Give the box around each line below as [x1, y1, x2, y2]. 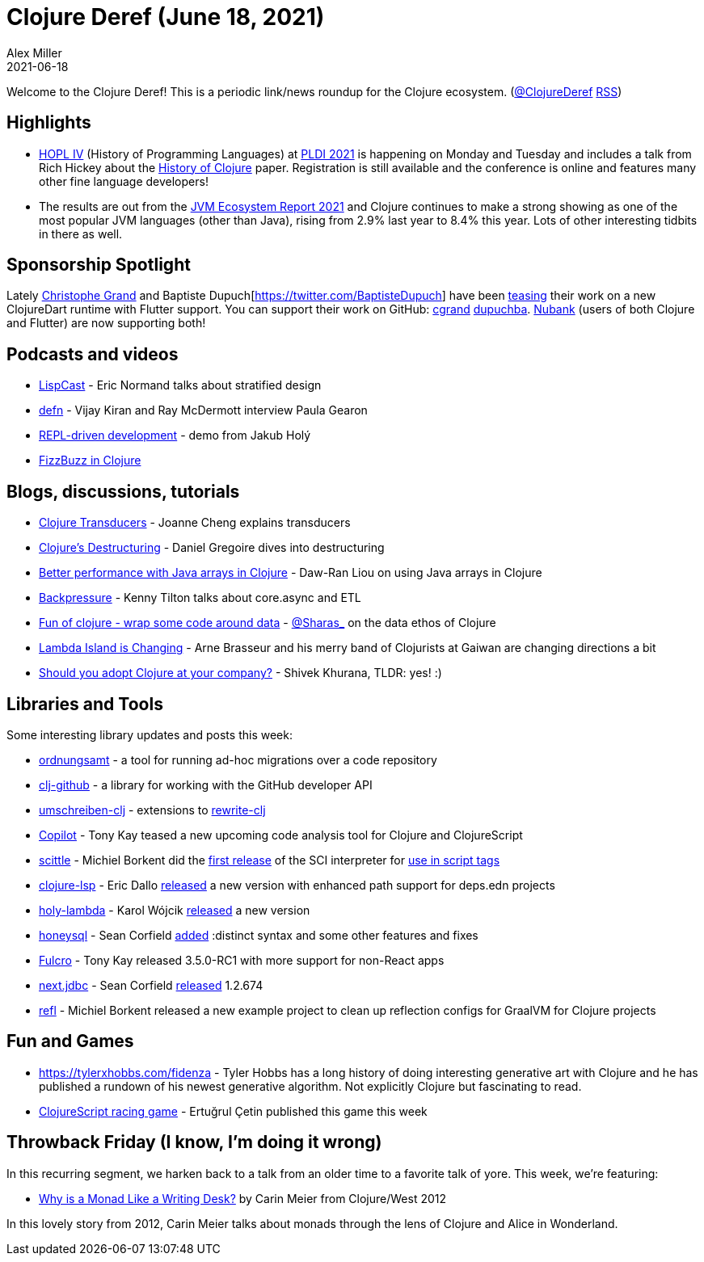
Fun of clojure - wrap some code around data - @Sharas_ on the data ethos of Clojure [39, 616, 496, 630]
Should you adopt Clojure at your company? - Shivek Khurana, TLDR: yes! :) [39, 666, 442, 680]
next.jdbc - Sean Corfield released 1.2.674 [39, 978, 263, 992]
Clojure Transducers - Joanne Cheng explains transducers [39, 515, 351, 530]
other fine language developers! [39, 174, 209, 188]
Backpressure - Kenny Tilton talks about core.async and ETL [39, 591, 361, 605]
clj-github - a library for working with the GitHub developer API [39, 777, 373, 792]
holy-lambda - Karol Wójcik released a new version [39, 902, 310, 917]
